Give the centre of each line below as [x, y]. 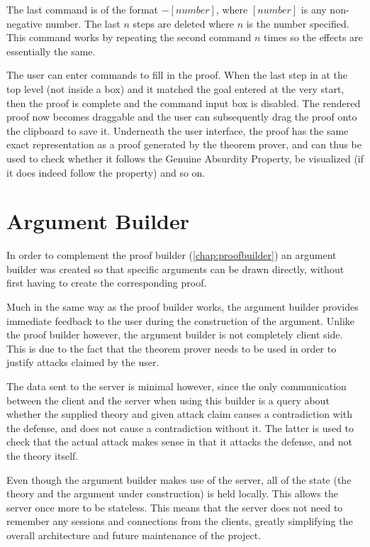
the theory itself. [43, 455]
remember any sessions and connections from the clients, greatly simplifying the [180, 521]
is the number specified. [298, 23]
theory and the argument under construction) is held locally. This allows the [172, 493]
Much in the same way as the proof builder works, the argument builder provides [183, 307]
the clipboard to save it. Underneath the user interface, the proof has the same [178, 130]
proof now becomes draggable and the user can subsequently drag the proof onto [182, 117]
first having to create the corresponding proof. [107, 283]
